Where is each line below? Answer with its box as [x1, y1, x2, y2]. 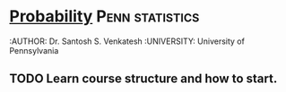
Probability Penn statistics [9, 6, 200, 27]
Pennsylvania [9, 45, 59, 55]
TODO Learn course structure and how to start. [9, 71, 278, 87]
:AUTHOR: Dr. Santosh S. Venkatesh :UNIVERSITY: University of [9, 36, 245, 46]
